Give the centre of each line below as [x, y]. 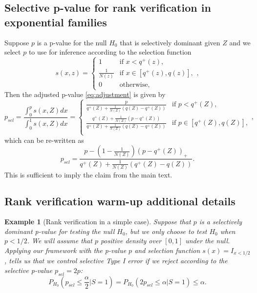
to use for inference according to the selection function [110, 52]
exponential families [56, 22]
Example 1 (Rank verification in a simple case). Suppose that [98, 221]
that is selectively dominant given [170, 42]
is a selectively [221, 221]
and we [240, 42]
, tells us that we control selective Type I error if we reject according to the [116, 261]
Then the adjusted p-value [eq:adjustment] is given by [85, 94]
